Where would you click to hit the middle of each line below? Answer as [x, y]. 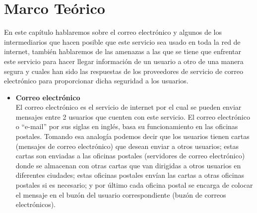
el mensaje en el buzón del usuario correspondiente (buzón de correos [121, 194]
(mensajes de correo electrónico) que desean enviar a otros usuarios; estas [127, 146]
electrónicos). [36, 204]
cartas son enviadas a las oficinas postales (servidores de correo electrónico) [130, 156]
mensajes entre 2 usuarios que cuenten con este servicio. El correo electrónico [133, 116]
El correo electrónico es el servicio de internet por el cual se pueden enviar [128, 107]
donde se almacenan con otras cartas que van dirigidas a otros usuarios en [128, 165]
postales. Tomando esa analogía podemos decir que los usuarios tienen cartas [132, 136]
